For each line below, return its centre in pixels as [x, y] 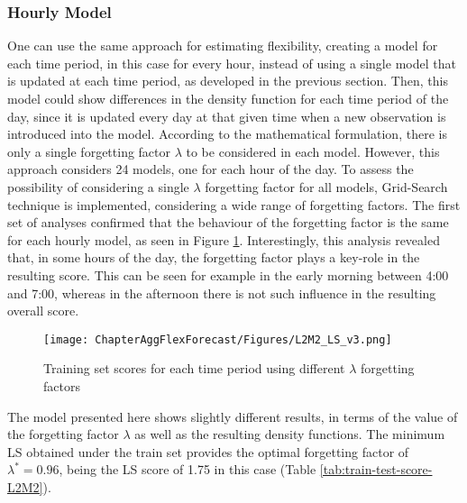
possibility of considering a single [98, 186]
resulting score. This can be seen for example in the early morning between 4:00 [228, 274]
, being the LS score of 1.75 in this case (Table [188, 469]
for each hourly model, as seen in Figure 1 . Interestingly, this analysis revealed [224, 239]
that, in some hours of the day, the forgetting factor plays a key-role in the [214, 257]
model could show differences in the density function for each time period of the [228, 98]
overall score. [43, 311]
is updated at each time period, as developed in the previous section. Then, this [228, 81]
